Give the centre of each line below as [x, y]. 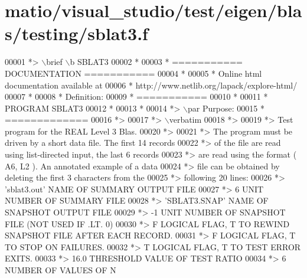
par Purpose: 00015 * [226, 108]
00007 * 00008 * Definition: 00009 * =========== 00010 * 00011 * [136, 97]
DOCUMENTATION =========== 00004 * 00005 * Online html [133, 73]
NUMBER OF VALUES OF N [61, 270]
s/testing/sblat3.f [76, 33]
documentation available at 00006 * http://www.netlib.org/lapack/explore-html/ [151, 85]
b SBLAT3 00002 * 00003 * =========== [156, 62]
